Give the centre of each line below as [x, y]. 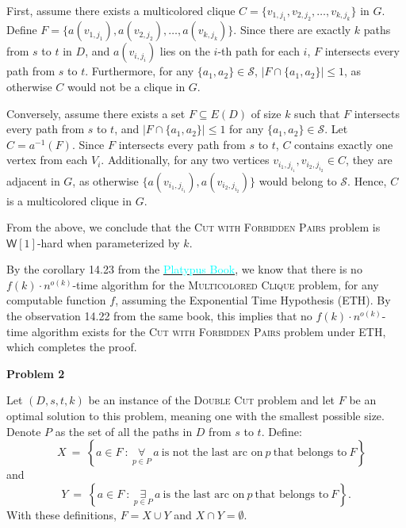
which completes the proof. [72, 347]
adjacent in [33, 180]
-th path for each [259, 51]
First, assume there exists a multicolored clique [121, 10]
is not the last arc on [212, 453]
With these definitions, [62, 514]
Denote [24, 431]
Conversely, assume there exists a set [96, 113]
